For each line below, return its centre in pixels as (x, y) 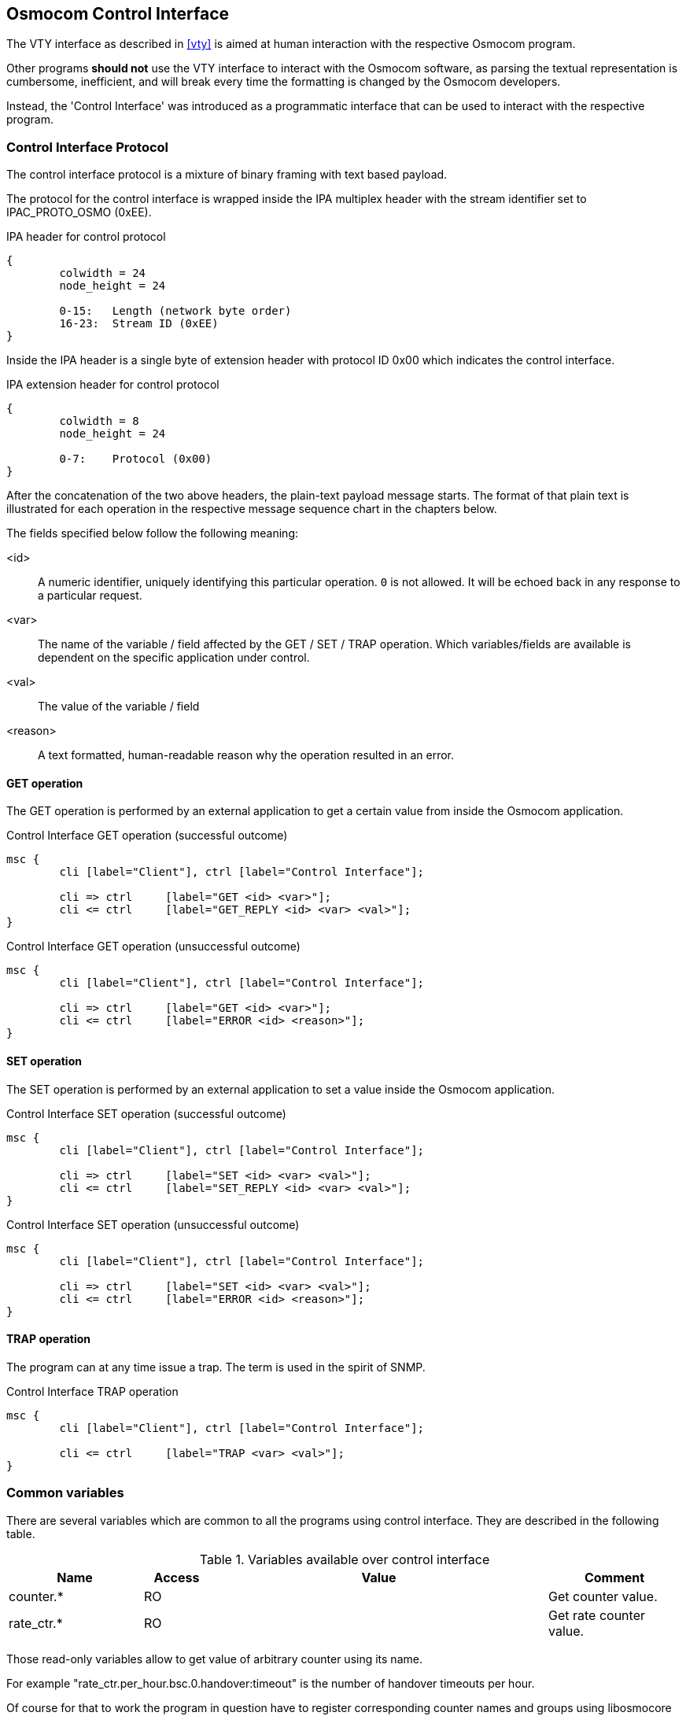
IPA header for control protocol (86, 237)
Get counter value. (603, 1596)
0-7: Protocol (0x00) (136, 459)
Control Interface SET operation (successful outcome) (146, 1113)
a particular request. (90, 596)
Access (177, 1577)
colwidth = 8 (99, 421)
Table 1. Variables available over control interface (345, 1559)
